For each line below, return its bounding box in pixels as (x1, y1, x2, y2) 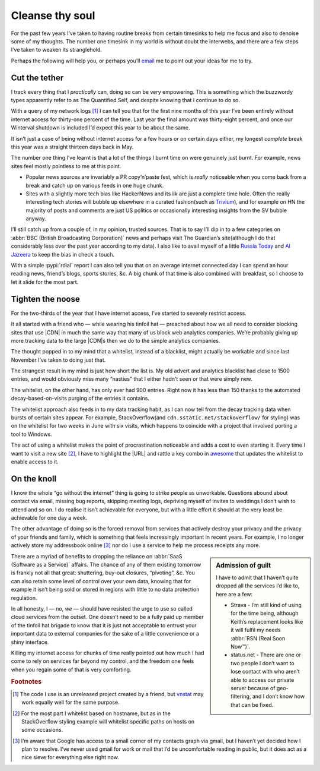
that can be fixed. (231, 701, 274, 708)
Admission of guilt (216, 561, 271, 570)
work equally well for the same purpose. (21, 699, 120, 706)
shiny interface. (11, 639, 49, 646)
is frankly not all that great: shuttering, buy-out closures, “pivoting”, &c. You (11, 569, 195, 576)
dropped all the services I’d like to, (216, 582, 300, 589)
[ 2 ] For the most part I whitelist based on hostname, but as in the (12, 710, 171, 717)
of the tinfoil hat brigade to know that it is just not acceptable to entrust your (11, 621, 197, 629)
